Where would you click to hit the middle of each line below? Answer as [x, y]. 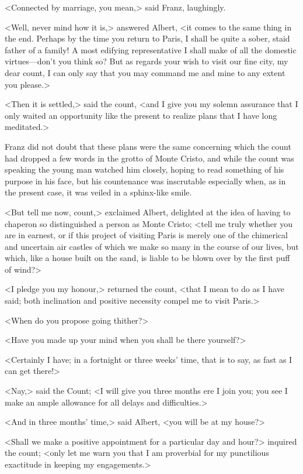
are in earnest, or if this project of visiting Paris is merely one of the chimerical [147, 235]
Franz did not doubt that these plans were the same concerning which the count [148, 146]
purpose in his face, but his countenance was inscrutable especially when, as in [145, 181]
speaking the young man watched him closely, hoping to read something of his [144, 169]
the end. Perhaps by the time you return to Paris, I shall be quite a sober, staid [147, 38]
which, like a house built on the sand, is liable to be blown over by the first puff [147, 258]
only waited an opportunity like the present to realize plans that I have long [141, 115]
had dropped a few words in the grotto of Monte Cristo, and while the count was [149, 158]
